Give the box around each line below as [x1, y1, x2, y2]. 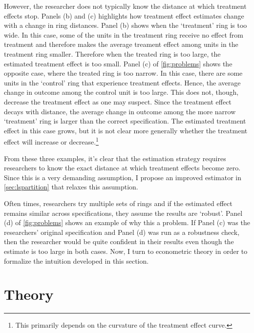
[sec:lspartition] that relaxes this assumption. [4, 182, 138, 192]
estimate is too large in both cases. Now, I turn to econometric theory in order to [4, 246, 248, 256]
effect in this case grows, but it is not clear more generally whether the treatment [4, 125, 248, 135]
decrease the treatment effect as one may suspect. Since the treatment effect [4, 96, 232, 106]
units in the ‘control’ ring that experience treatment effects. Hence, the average [4, 77, 241, 87]
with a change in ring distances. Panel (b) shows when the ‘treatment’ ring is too [4, 20, 247, 30]
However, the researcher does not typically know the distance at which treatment [4, 1, 247, 11]
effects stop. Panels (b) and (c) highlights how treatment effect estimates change [4, 10, 244, 21]
